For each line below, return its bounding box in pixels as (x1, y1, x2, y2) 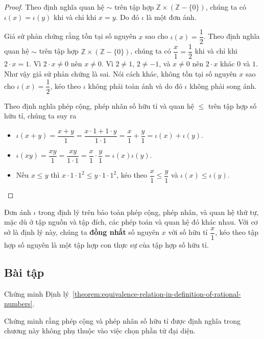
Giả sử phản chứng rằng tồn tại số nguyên (4, 31, 136, 41)
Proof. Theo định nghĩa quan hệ (4, 2, 104, 12)
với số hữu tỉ (168, 227, 208, 237)
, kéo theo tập (215, 227, 258, 237)
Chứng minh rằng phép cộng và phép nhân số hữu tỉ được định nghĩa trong (4, 315, 241, 326)
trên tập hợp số (208, 100, 257, 111)
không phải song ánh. (189, 80, 257, 91)
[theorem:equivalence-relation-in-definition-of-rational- (73, 288, 241, 299)
